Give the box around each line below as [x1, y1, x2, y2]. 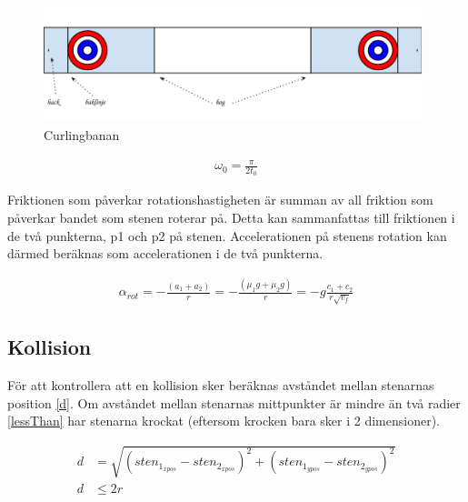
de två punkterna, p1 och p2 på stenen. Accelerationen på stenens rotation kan [7, 226, 447, 245]
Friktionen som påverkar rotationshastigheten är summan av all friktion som [7, 190, 433, 209]
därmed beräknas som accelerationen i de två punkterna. [7, 244, 324, 263]
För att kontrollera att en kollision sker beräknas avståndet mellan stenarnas [7, 376, 434, 395]
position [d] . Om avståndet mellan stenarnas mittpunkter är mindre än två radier [7, 393, 461, 412]
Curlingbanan [44, 125, 120, 145]
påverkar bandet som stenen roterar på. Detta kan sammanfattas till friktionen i [7, 208, 455, 226]
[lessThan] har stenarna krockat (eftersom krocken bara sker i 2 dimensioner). [7, 411, 440, 430]
